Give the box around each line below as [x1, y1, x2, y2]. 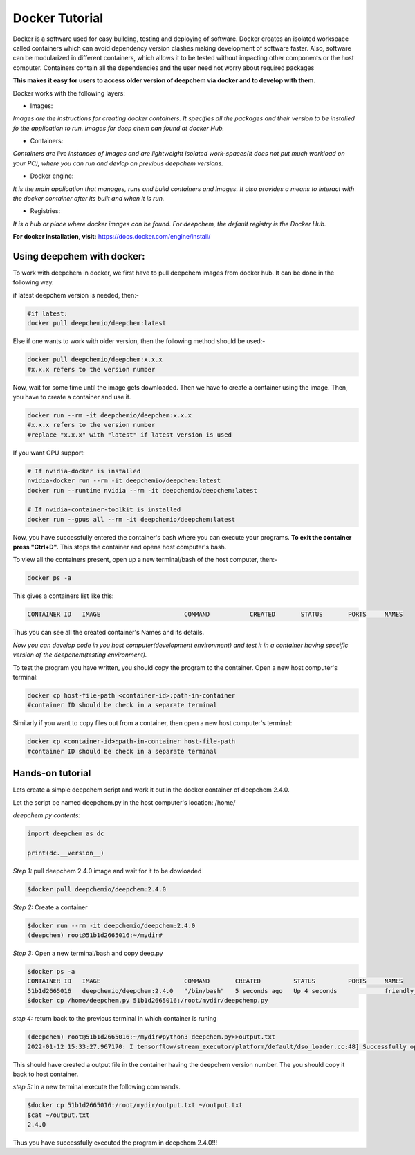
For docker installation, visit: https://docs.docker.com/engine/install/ [12, 233, 211, 241]
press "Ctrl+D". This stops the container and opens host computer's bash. [12, 543, 227, 552]
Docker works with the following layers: [12, 89, 126, 97]
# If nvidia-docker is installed [27, 467, 141, 475]
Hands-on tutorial [12, 767, 91, 779]
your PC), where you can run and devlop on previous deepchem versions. [12, 159, 224, 167]
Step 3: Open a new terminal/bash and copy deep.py [12, 949, 163, 958]
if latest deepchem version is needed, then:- [12, 291, 140, 299]
